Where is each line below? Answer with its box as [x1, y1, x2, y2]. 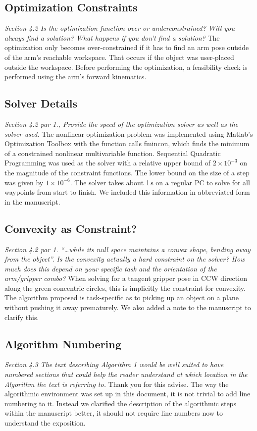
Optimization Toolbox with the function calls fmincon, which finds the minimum [4, 138, 250, 149]
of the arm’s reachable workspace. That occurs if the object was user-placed [4, 52, 234, 62]
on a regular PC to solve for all [155, 177, 250, 187]
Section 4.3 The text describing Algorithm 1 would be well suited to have [4, 359, 224, 370]
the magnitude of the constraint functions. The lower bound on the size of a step [4, 167, 250, 177]
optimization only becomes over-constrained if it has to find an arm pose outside [4, 42, 249, 53]
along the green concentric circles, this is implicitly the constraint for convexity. [4, 282, 246, 293]
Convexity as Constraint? [4, 220, 137, 236]
